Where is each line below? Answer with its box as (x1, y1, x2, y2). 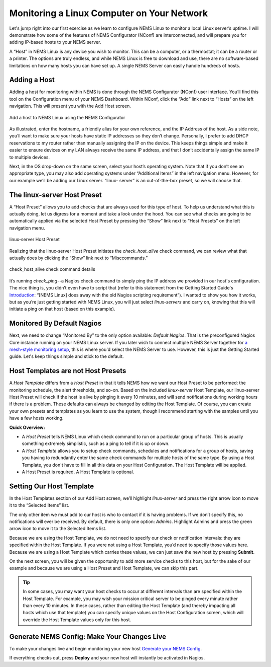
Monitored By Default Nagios (9, 319, 102, 328)
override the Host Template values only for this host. (23, 617, 131, 623)
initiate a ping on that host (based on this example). (9, 306, 115, 312)
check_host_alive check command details (9, 266, 95, 272)
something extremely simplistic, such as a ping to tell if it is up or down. (22, 440, 170, 447)
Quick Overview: (9, 424, 45, 430)
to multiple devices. (9, 154, 50, 160)
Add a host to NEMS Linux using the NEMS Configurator (9, 114, 125, 120)
